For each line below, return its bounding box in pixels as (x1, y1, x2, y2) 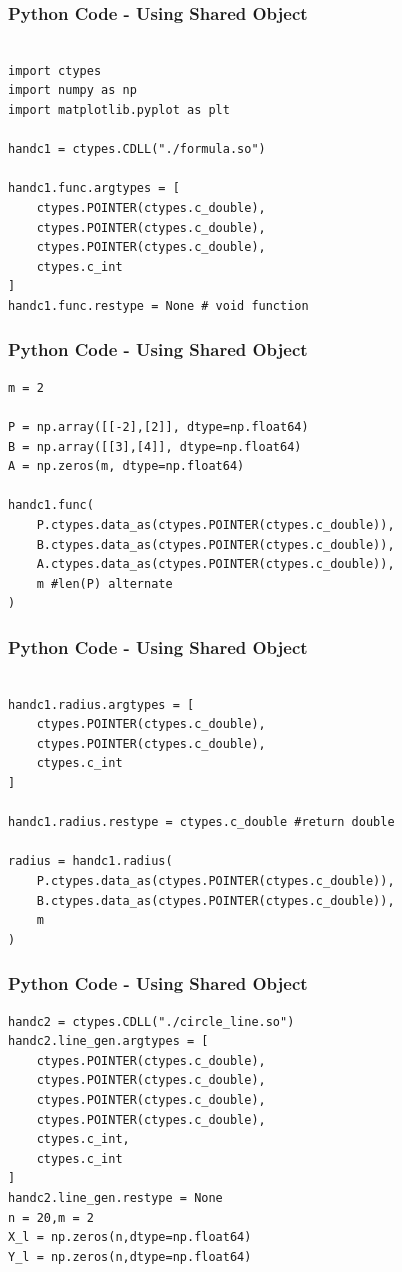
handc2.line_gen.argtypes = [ (8, 1034, 209, 1049)
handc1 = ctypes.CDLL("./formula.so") (8, 142, 266, 157)
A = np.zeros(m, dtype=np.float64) (8, 459, 245, 474)
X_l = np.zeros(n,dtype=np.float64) (8, 1230, 252, 1245)
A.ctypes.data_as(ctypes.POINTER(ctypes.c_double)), (36, 557, 395, 572)
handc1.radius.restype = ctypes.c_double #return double (8, 815, 395, 830)
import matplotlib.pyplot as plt (8, 103, 230, 117)
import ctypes (8, 63, 102, 78)
